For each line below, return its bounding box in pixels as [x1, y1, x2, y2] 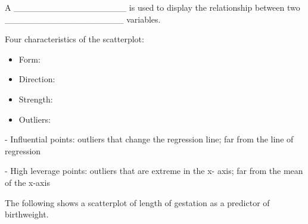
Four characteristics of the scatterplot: [5, 33, 144, 45]
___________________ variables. [5, 13, 161, 25]
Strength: [18, 92, 53, 105]
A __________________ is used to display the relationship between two [5, 1, 300, 13]
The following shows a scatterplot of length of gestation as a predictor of [5, 196, 270, 209]
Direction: [18, 73, 55, 85]
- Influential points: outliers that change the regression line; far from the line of [5, 133, 294, 145]
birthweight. [5, 208, 49, 220]
